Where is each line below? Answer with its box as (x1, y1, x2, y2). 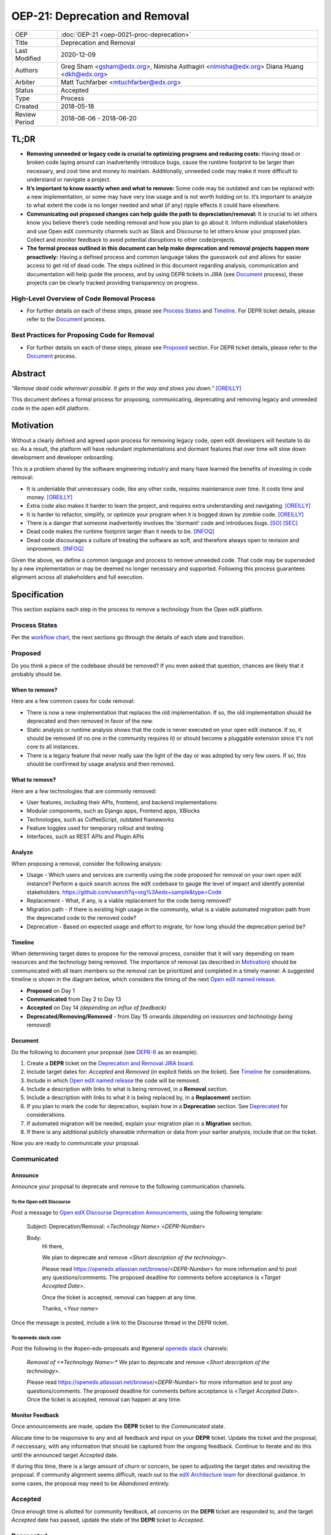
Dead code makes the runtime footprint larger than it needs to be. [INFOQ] (26, 528, 215, 535)
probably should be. (11, 670, 63, 678)
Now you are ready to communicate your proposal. (11, 1140, 140, 1147)
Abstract (11, 368, 46, 379)
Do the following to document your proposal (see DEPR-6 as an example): (11, 1048, 198, 1055)
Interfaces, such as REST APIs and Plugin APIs (26, 833, 144, 841)
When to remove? (11, 686, 58, 694)
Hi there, (42, 1242, 64, 1249)
